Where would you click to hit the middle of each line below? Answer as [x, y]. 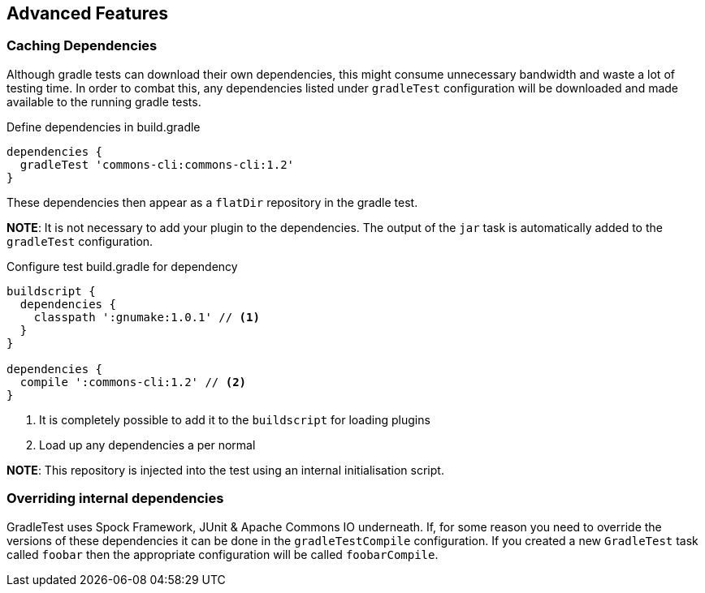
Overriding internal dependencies [115, 498]
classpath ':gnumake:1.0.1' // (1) [147, 317]
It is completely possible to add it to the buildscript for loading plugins [235, 419]
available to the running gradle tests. [104, 101]
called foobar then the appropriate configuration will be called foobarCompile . [223, 554]
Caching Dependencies [82, 46]
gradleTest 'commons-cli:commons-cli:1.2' [157, 164]
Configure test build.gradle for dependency [122, 266]
